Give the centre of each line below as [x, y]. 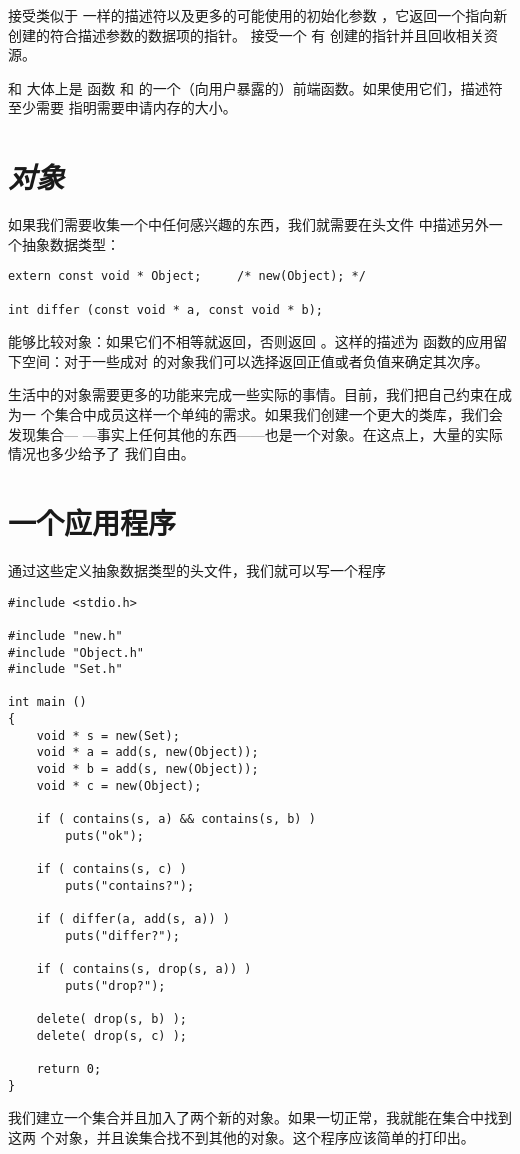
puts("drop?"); [115, 985]
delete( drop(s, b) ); [111, 1018]
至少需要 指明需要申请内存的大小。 [122, 107]
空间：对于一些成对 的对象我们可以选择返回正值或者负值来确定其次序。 [255, 360]
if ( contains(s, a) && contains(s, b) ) [176, 819]
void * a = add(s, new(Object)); [147, 752]
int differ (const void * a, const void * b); [165, 309]
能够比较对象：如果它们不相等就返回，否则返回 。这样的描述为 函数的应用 [251, 341]
